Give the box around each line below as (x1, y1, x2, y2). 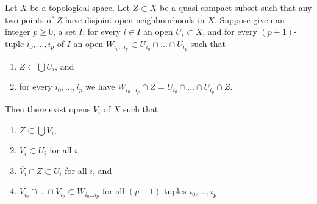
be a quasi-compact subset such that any (160, 1, 312, 13)
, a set (53, 25, 76, 38)
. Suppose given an (214, 13, 285, 26)
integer (5, 25, 30, 38)
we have (85, 80, 115, 93)
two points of (5, 13, 54, 26)
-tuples (161, 184, 187, 197)
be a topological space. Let (30, 1, 130, 13)
